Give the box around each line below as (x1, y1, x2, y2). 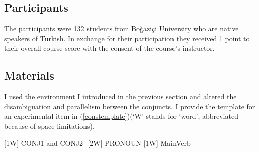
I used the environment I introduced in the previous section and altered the (4, 91, 237, 102)
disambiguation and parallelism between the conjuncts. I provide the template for (4, 101, 255, 111)
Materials (4, 67, 54, 83)
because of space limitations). (4, 120, 95, 131)
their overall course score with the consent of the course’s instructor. (4, 43, 215, 53)
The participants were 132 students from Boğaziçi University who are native (4, 23, 239, 34)
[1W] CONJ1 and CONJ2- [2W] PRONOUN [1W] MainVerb (4, 137, 191, 148)
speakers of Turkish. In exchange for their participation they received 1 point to (4, 33, 250, 43)
